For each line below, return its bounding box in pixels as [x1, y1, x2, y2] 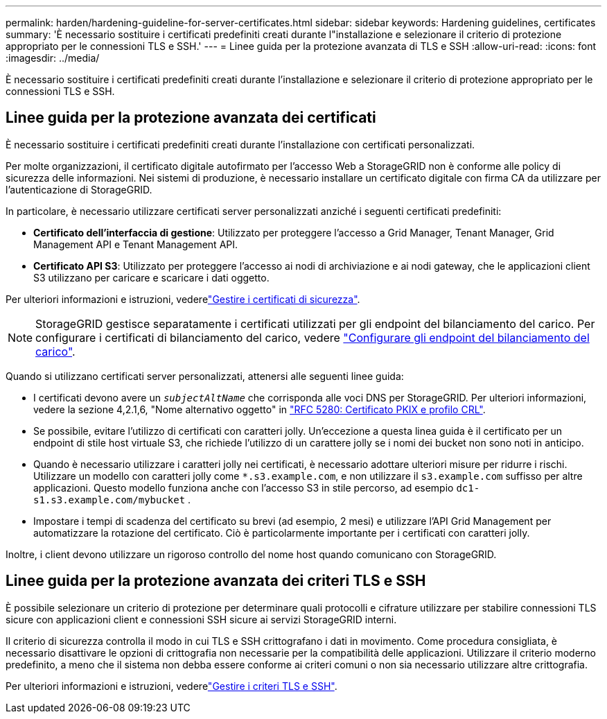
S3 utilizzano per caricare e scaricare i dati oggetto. [33, 271, 270, 284]
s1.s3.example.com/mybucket [33, 494, 186, 505]
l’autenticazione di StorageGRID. [6, 183, 152, 196]
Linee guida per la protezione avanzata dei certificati [6, 109, 376, 127]
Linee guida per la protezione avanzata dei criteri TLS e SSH [6, 572, 426, 590]
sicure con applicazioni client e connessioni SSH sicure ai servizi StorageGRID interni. [6, 613, 397, 625]
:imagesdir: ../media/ [6, 52, 100, 64]
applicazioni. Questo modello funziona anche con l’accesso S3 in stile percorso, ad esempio [33, 481, 454, 494]
